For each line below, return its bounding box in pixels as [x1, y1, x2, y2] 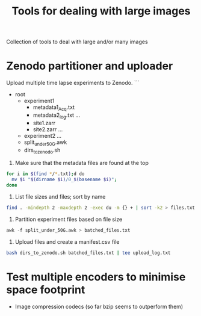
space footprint [6, 283, 85, 296]
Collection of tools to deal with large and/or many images [6, 38, 149, 46]
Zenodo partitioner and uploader [6, 59, 173, 73]
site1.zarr [32, 119, 56, 126]
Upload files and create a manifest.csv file [14, 238, 120, 245]
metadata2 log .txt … [32, 111, 80, 120]
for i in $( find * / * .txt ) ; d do [6, 171, 85, 177]
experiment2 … [23, 132, 62, 139]
